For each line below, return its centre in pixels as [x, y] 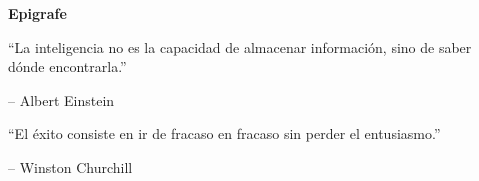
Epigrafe [37, 13]
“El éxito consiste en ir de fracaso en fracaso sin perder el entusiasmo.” [224, 133]
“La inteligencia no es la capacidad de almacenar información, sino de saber [240, 46]
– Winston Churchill [70, 166]
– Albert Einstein [61, 99]
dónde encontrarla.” [67, 66]
